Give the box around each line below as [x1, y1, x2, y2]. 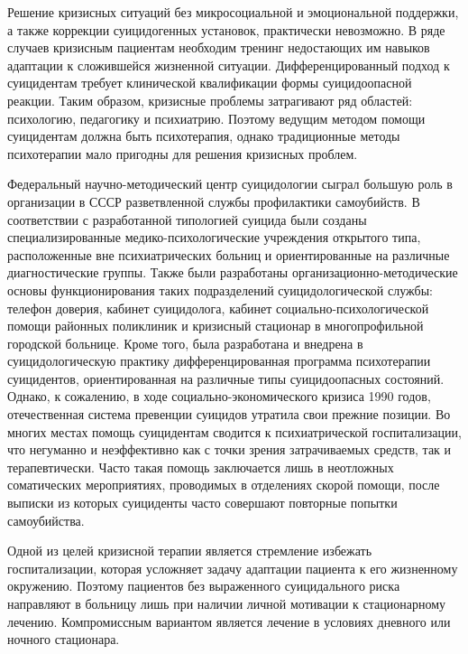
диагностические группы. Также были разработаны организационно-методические [7, 263, 458, 282]
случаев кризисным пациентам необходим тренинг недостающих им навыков [7, 38, 430, 57]
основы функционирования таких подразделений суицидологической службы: [7, 280, 433, 299]
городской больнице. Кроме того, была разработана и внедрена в [7, 333, 363, 352]
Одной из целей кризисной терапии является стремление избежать [7, 541, 372, 560]
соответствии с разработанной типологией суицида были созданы [7, 210, 367, 229]
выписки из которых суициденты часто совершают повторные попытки [7, 493, 398, 512]
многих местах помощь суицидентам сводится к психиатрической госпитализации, [7, 422, 462, 441]
